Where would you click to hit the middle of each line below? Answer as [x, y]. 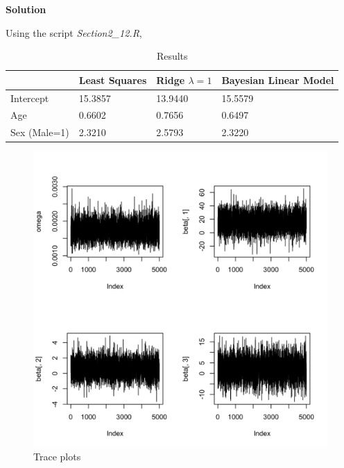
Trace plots [57, 456]
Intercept [30, 98]
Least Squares [113, 80]
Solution [26, 9]
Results [172, 56]
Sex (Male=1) [40, 132]
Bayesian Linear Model [278, 80]
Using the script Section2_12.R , [74, 32]
